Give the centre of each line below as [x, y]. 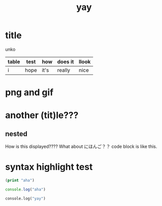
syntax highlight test [49, 167]
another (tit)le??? [42, 116]
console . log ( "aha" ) [25, 189]
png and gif [29, 92]
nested [16, 134]
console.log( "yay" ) [25, 198]
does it [65, 62]
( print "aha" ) [20, 180]
